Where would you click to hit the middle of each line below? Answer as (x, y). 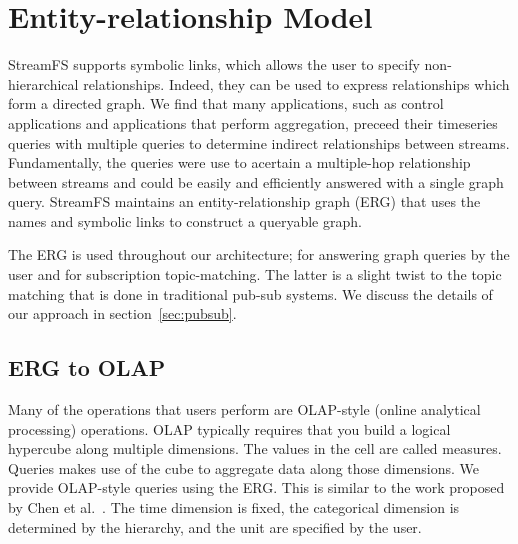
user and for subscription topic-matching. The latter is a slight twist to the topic (255, 274)
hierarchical (43, 83)
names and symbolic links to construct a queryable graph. (185, 220)
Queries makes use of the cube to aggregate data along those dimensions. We (244, 467)
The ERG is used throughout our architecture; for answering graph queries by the (259, 254)
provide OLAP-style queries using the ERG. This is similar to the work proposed (256, 487)
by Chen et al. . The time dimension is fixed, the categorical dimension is (234, 507)
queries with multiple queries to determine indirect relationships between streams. (259, 142)
